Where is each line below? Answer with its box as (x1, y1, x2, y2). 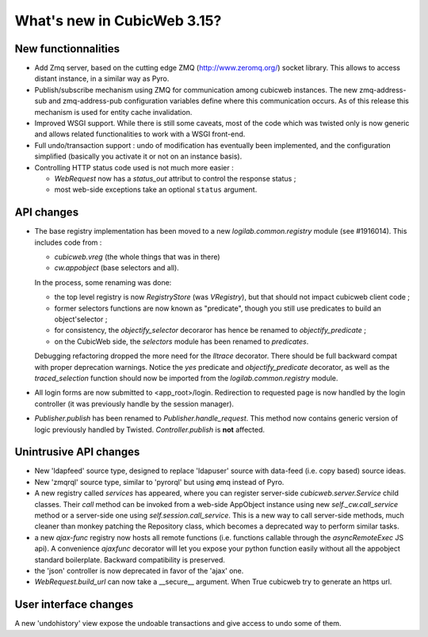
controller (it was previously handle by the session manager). (34, 399, 234, 408)
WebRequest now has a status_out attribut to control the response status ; (54, 174, 296, 183)
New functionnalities (14, 42, 120, 55)
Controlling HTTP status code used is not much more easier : (34, 162, 234, 172)
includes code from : (34, 238, 102, 247)
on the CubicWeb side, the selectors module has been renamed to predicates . (54, 337, 309, 346)
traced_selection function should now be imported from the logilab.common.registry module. (34, 373, 338, 383)
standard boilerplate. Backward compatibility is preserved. (34, 555, 226, 564)
